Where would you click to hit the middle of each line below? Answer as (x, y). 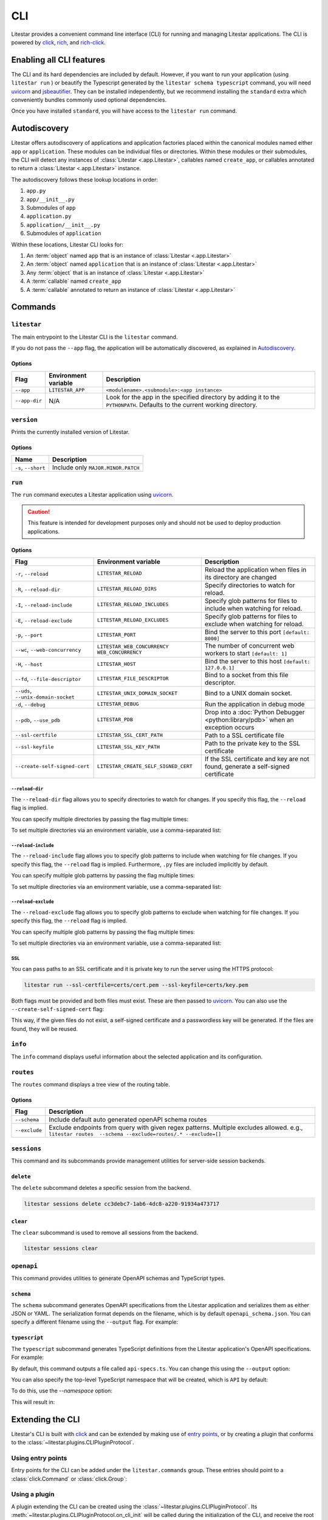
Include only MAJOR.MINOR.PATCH (96, 467)
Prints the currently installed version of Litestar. (70, 432)
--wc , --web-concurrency (48, 649)
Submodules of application (64, 233)
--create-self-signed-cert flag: (58, 1009)
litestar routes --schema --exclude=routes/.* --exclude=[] (135, 1134)
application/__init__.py (63, 225)
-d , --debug (30, 704)
